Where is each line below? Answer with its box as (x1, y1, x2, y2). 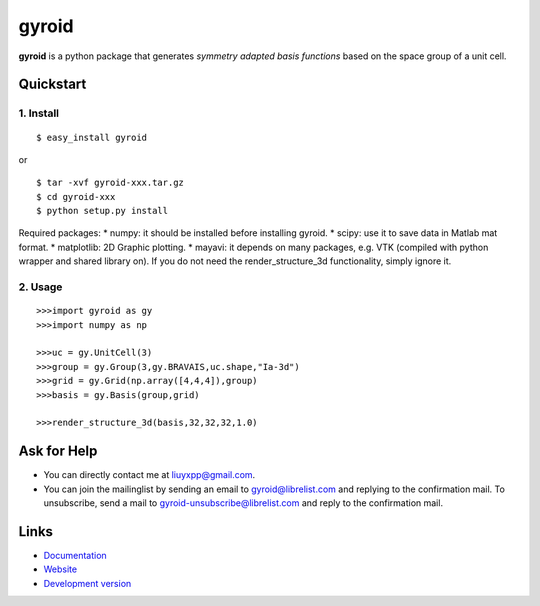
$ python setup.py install (36, 205, 169, 217)
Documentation (43, 549, 107, 561)
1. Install (18, 106, 60, 120)
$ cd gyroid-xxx (36, 191, 116, 202)
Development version (43, 577, 132, 589)
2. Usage (18, 280, 63, 294)
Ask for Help (18, 443, 98, 460)
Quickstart (18, 76, 87, 93)
